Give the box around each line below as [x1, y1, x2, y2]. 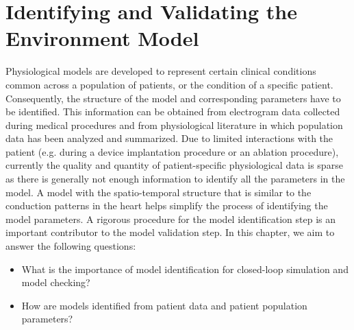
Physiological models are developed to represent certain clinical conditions [5, 64, 316, 78]
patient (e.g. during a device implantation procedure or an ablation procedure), [5, 144, 339, 158]
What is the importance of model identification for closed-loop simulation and [21, 261, 349, 276]
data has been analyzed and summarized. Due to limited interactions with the [5, 131, 333, 145]
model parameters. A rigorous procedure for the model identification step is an [5, 211, 336, 226]
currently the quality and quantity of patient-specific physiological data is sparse [5, 158, 343, 172]
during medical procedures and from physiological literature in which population [5, 117, 343, 132]
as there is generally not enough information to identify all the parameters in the [5, 172, 345, 186]
